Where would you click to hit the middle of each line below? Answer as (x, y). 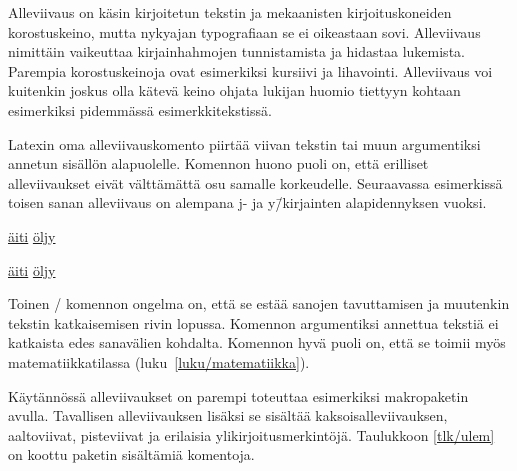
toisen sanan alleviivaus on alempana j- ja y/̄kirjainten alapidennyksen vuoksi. (247, 202)
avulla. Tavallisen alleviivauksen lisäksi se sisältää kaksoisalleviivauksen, (228, 415)
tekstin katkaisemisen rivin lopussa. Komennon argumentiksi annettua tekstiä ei (253, 322)
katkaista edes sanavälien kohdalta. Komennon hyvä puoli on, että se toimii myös (257, 342)
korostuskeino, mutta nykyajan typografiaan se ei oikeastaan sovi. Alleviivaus (244, 31)
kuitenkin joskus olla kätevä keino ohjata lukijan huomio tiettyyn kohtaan (234, 90)
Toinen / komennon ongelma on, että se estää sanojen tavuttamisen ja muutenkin (259, 303)
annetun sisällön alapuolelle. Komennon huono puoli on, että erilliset (218, 163)
